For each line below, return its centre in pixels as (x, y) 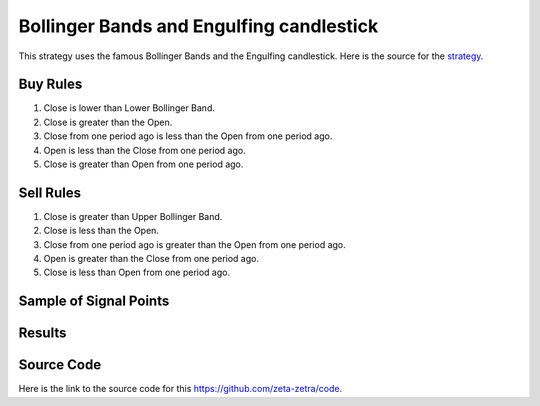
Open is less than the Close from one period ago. (144, 150)
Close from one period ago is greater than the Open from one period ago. (195, 244)
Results (42, 333)
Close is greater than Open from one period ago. (143, 164)
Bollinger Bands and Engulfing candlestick (198, 26)
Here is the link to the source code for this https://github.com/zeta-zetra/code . (180, 389)
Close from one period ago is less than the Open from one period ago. (188, 136)
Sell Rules (50, 192)
